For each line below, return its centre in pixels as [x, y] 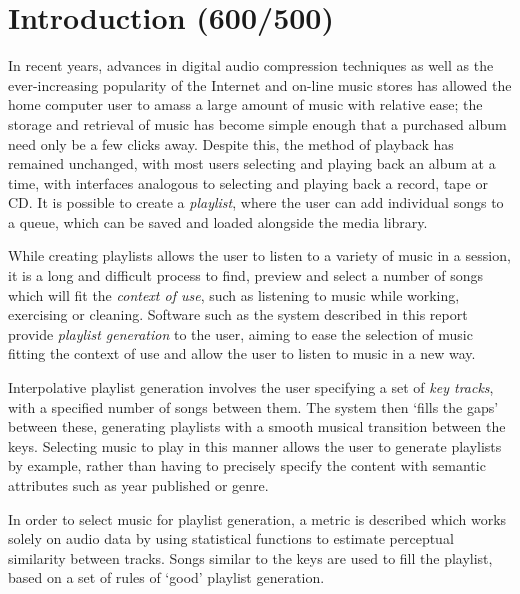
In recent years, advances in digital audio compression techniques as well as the [251, 65]
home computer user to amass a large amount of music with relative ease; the [245, 104]
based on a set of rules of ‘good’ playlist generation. [166, 577]
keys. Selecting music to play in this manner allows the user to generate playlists [255, 445]
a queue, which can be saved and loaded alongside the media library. [218, 221]
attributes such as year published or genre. [138, 485]
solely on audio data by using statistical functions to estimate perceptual [231, 538]
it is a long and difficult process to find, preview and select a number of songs [246, 275]
